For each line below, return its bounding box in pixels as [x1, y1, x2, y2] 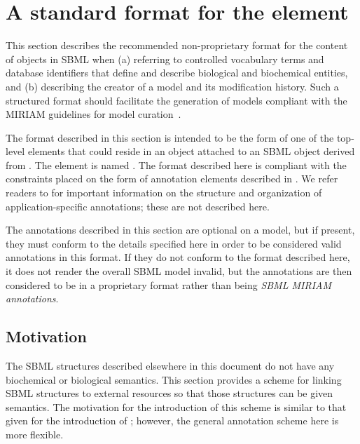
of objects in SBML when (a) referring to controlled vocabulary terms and [6, 51, 324, 66]
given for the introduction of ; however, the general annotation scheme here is [6, 413, 339, 428]
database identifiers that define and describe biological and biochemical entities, [6, 65, 348, 80]
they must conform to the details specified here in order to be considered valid [6, 236, 342, 250]
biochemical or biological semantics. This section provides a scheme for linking [6, 372, 342, 386]
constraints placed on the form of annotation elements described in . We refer [6, 171, 338, 186]
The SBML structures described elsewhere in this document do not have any [6, 358, 335, 373]
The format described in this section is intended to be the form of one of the [6, 130, 334, 144]
